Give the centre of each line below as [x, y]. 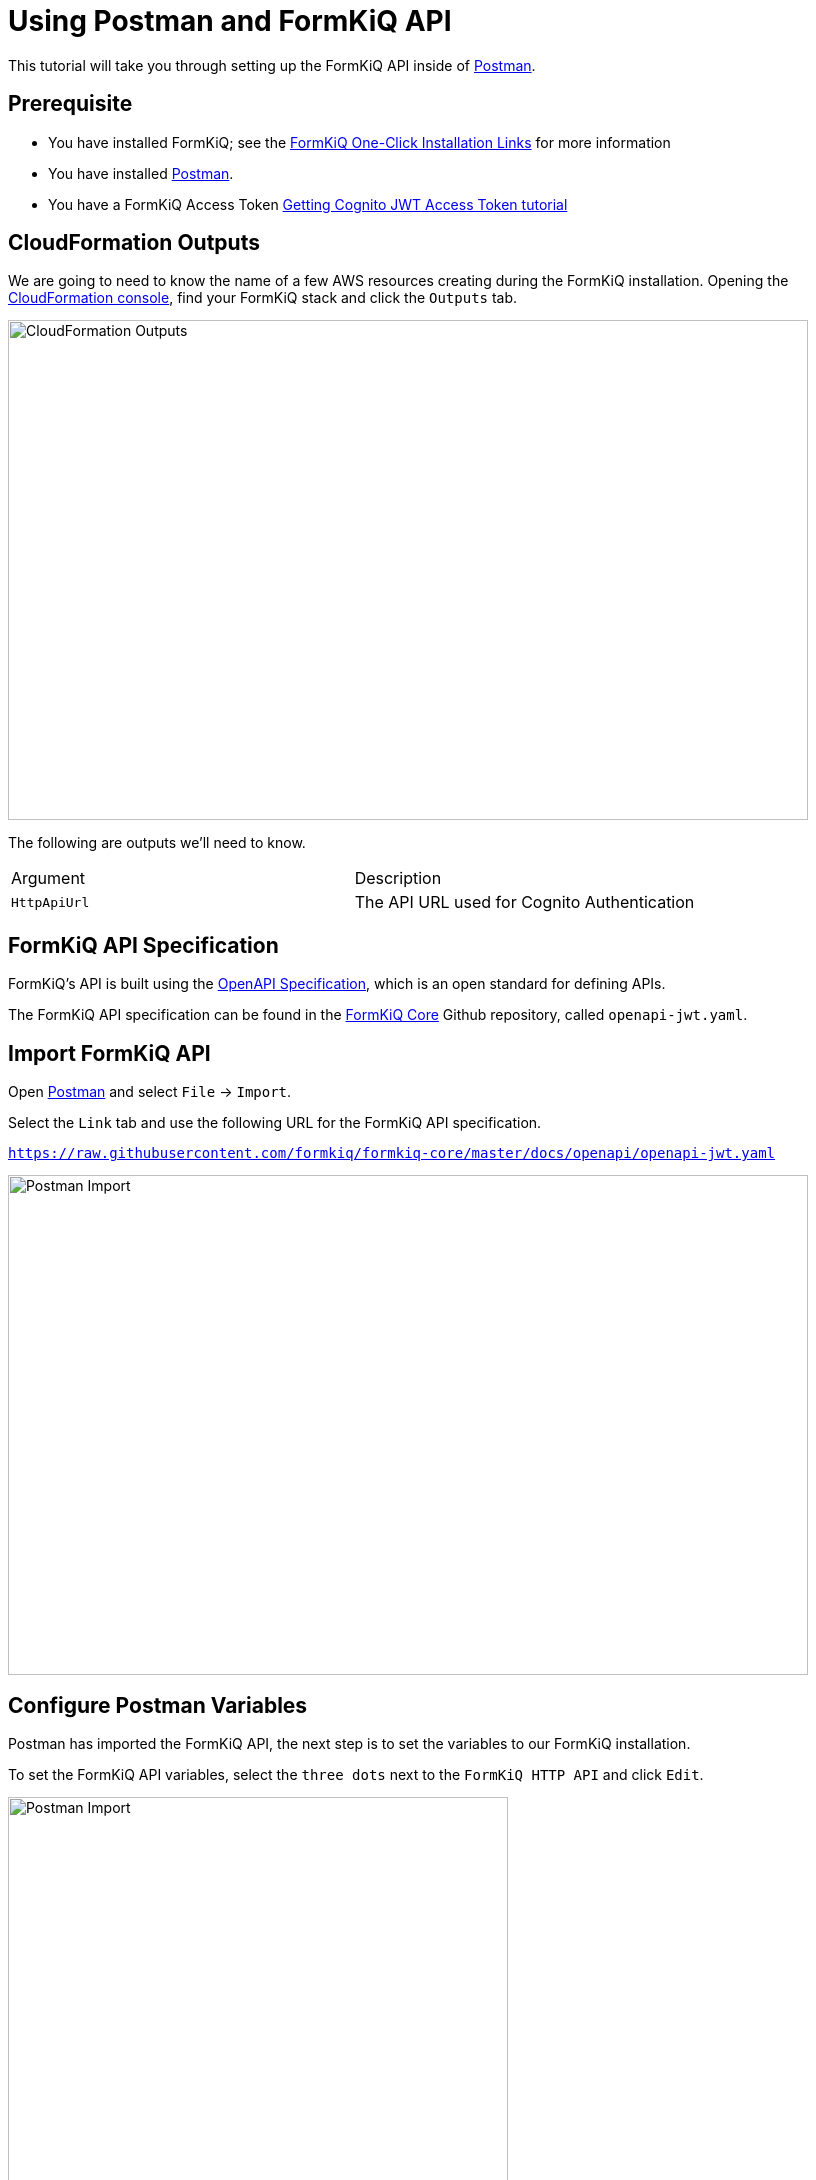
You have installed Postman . [141, 173]
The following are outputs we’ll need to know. [157, 843]
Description [398, 878]
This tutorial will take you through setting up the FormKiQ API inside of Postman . [272, 65]
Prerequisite [70, 104]
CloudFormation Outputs [134, 243]
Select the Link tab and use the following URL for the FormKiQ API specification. [275, 1123]
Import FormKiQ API [109, 1053]
